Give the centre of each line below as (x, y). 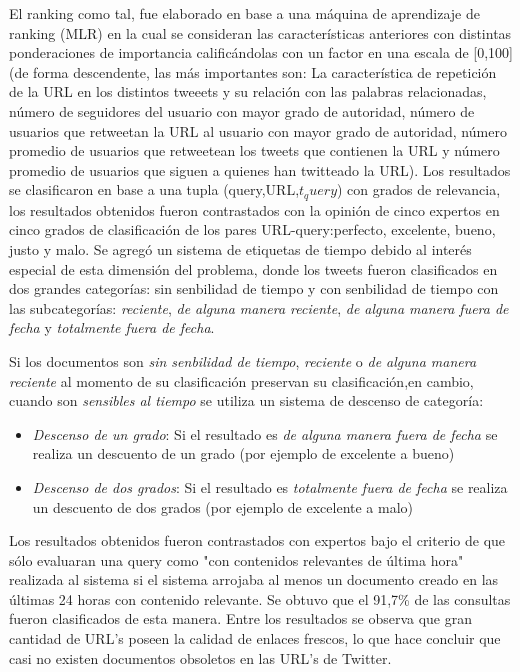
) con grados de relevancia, (419, 189)
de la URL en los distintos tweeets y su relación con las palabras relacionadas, (248, 91)
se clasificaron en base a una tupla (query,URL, (154, 189)
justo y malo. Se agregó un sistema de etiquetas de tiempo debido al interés (240, 248)
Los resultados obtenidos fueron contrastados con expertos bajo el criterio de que (257, 540)
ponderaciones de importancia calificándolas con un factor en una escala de (239, 52)
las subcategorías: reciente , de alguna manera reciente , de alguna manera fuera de (259, 307)
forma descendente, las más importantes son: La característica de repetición (265, 71)
